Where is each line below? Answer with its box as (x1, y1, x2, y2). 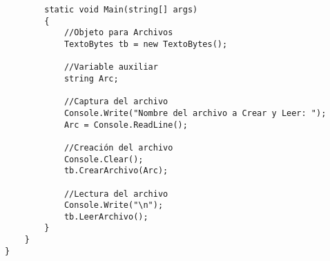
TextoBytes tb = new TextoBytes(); (64, 39, 228, 49)
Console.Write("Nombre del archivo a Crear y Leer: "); (64, 108, 327, 118)
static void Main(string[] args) (44, 5, 198, 14)
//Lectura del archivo (64, 188, 168, 199)
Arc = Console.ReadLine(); (64, 119, 188, 130)
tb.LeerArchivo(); (64, 211, 148, 222)
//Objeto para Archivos (64, 28, 173, 38)
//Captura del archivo (64, 97, 168, 107)
